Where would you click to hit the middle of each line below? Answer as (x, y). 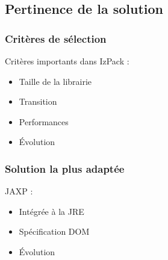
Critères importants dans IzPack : (67, 61)
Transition (38, 101)
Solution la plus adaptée (65, 168)
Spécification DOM (54, 231)
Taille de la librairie (55, 81)
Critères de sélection (56, 38)
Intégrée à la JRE (51, 211)
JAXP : (19, 191)
